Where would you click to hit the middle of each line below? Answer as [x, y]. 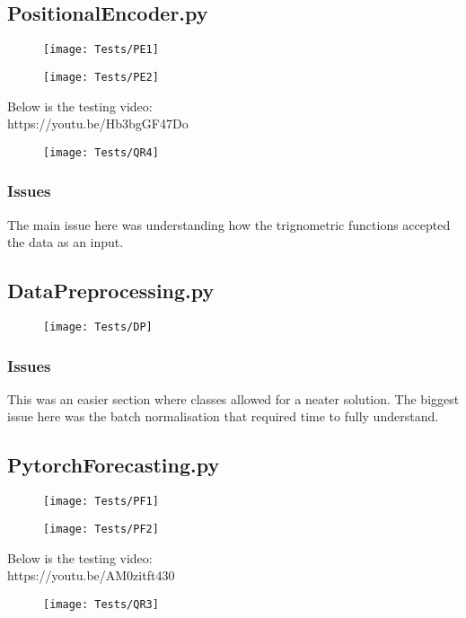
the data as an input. [66, 242]
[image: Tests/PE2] [101, 77]
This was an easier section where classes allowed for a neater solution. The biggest [233, 398]
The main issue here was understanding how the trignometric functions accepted [229, 224]
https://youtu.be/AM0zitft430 [91, 575]
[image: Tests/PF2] [101, 529]
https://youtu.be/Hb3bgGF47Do [98, 124]
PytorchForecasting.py [114, 465]
